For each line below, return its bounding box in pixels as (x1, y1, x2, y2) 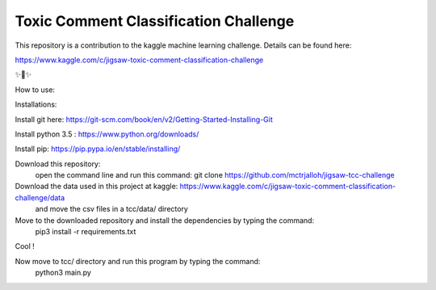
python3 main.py (35, 267, 92, 278)
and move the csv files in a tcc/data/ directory (35, 204, 189, 214)
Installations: (15, 99, 57, 109)
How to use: (15, 85, 56, 95)
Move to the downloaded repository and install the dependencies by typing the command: (15, 215, 315, 225)
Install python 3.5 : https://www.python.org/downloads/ (15, 129, 199, 139)
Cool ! (15, 242, 36, 251)
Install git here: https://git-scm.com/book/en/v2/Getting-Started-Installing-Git (15, 114, 274, 124)
